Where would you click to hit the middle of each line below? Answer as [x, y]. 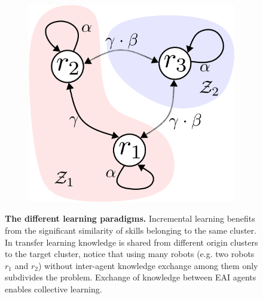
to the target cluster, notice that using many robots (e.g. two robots [130, 254]
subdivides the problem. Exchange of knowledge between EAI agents [131, 277]
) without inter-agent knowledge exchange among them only [148, 265]
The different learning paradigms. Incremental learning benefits [130, 218]
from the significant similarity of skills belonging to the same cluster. [131, 230]
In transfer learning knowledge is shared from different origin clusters [131, 242]
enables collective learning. [53, 289]
